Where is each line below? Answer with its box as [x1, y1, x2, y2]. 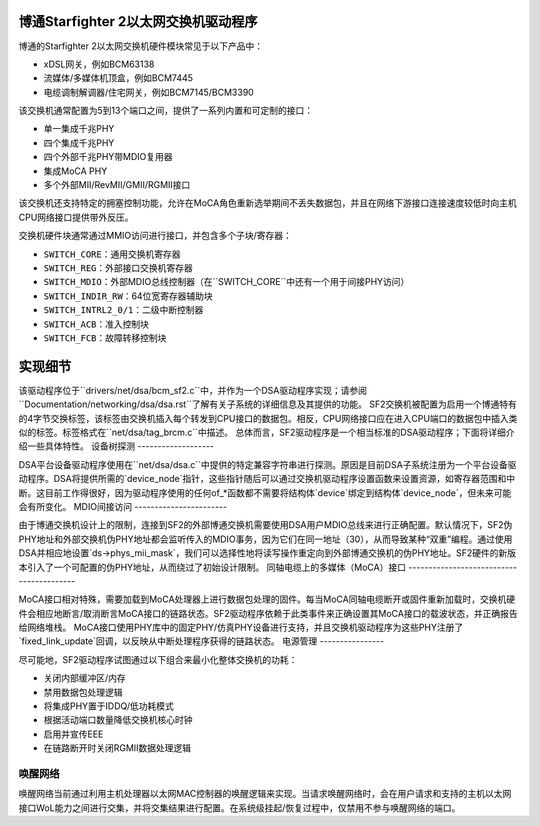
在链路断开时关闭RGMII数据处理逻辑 [43, 742, 192, 754]
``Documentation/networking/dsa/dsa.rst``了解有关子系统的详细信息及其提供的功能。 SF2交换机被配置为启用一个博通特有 [18, 398, 517, 410]
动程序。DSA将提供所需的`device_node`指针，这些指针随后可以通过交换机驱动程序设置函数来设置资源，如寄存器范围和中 [18, 473, 515, 485]
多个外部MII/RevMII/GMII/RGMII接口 [43, 179, 191, 191]
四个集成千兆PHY [43, 136, 115, 149]
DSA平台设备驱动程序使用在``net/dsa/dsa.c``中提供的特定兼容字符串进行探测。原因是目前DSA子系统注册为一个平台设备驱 [18, 458, 517, 470]
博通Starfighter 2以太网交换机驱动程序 [18, 13, 259, 30]
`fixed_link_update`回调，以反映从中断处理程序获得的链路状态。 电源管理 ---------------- [18, 635, 385, 647]
